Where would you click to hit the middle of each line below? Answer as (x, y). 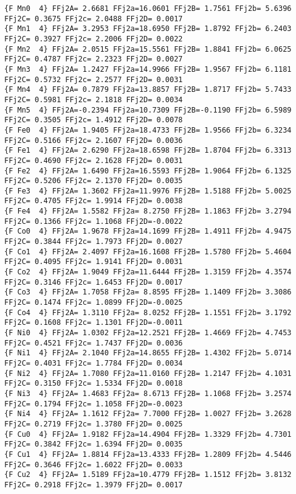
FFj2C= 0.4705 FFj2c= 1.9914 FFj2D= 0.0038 (94, 201)
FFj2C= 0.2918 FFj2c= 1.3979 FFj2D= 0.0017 (94, 485)
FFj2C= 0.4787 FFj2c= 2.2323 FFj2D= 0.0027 (94, 59)
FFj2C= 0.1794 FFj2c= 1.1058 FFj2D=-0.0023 (94, 404)
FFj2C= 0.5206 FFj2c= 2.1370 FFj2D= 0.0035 (94, 181)
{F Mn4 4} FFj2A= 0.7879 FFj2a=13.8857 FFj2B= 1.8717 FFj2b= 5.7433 (148, 90)
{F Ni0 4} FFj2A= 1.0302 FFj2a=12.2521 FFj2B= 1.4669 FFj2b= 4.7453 (148, 333)
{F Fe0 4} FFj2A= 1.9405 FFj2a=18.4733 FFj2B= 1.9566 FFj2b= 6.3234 (148, 130)
